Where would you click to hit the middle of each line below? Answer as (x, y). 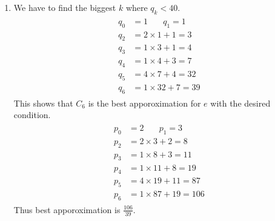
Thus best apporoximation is (67, 209)
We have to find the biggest (65, 7)
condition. (32, 115)
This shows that (43, 103)
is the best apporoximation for (144, 103)
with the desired (240, 103)
